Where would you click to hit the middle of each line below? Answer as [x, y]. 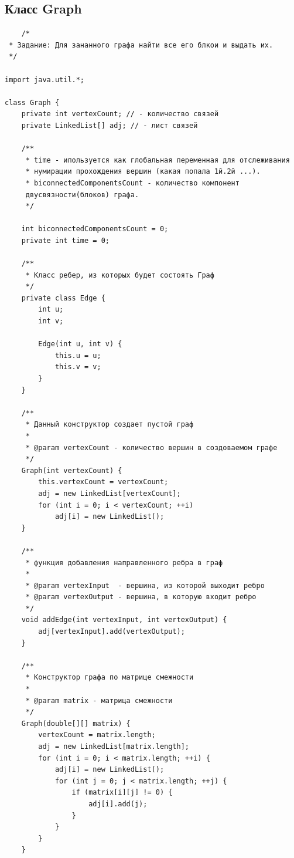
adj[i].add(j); [118, 804]
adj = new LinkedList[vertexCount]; [110, 493]
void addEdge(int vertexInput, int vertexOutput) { [124, 620]
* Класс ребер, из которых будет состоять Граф [120, 275]
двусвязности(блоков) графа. [82, 195]
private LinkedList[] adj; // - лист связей [110, 125]
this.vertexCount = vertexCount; [103, 482]
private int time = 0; [65, 240]
